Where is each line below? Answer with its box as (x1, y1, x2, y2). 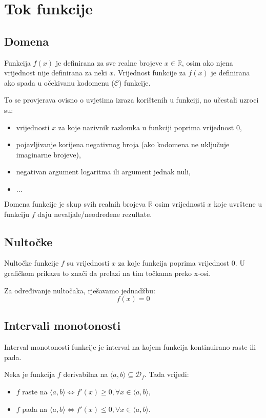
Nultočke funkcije (4, 257, 59, 268)
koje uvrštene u (214, 198, 262, 209)
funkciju (4, 208, 30, 219)
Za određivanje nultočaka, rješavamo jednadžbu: (4, 285, 155, 295)
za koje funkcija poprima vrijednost (118, 257, 230, 268)
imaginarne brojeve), (16, 149, 81, 160)
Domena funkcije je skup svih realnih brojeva (4, 198, 146, 209)
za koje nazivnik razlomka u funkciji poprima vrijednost (58, 122, 234, 132)
